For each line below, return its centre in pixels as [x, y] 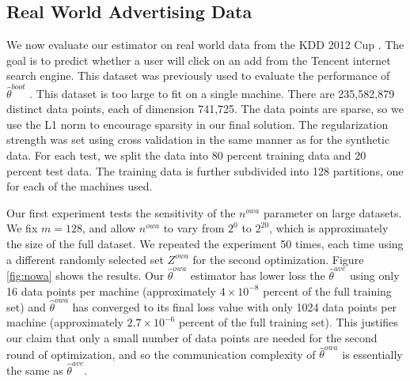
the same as [35, 370]
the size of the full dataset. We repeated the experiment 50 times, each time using [205, 244]
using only [374, 275]
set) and [26, 306]
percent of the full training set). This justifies [288, 322]
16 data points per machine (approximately [112, 290]
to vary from [194, 228]
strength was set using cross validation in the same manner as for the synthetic [198, 140]
